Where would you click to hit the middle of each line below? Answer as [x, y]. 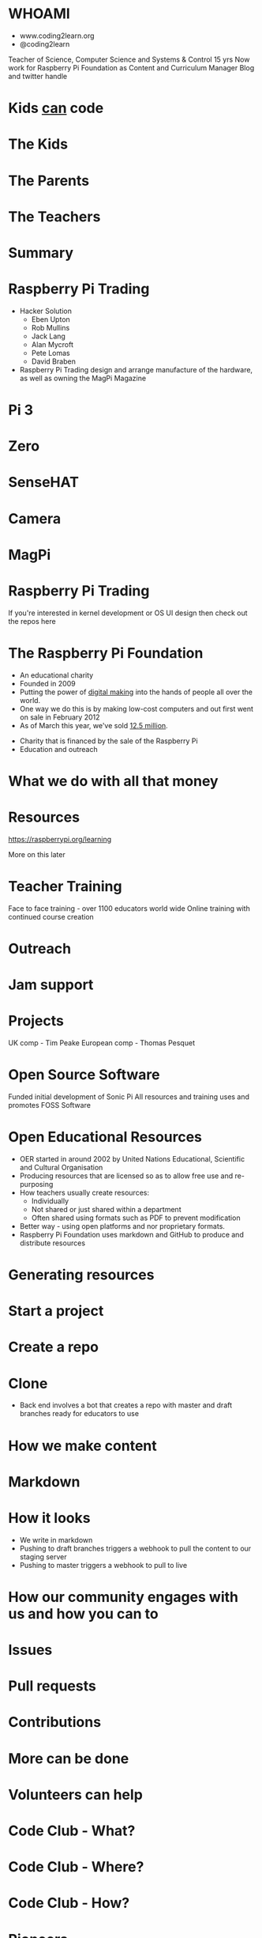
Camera [35, 518]
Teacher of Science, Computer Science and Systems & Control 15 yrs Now [129, 59]
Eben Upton [51, 319]
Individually [50, 1201]
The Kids [38, 144]
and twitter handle [38, 76]
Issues [30, 1650]
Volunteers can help [76, 1794]
